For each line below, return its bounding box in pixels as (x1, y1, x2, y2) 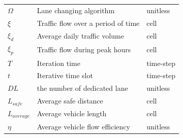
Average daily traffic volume (37, 30, 124, 41)
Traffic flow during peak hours (37, 44, 131, 55)
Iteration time (37, 57, 80, 68)
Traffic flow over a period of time (37, 17, 140, 28)
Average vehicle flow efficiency (37, 121, 130, 131)
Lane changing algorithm (37, 5, 115, 15)
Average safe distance (37, 95, 103, 106)
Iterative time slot (37, 70, 93, 81)
